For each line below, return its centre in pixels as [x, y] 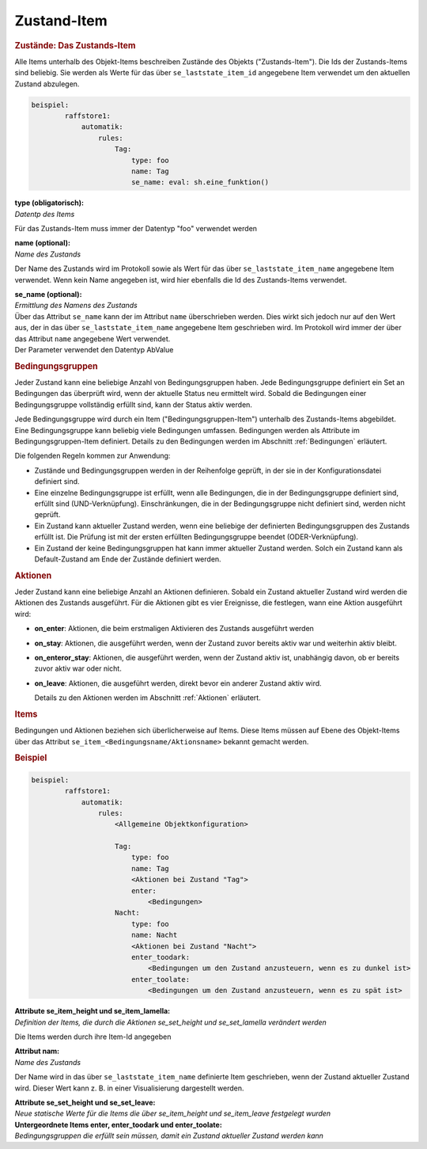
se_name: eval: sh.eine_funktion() [200, 183]
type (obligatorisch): [49, 203]
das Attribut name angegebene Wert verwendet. [93, 339]
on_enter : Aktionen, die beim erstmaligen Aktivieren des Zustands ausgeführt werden [174, 629]
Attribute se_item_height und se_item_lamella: [92, 1011]
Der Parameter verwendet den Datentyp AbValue [94, 349]
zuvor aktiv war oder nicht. [78, 668]
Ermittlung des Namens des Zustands [76, 306]
